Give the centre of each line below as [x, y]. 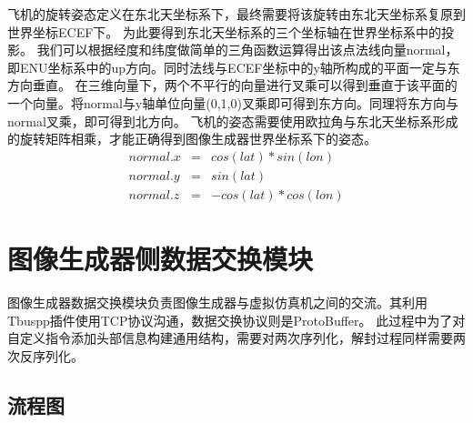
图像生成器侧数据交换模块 [161, 259]
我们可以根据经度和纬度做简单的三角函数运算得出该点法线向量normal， [247, 50]
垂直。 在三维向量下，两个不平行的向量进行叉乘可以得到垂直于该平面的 [245, 85]
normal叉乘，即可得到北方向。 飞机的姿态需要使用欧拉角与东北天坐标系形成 [233, 121]
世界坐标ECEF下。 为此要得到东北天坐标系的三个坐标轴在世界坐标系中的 [224, 31]
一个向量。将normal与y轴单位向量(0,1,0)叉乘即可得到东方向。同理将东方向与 [233, 102]
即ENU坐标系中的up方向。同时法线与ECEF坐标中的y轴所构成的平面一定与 [227, 67]
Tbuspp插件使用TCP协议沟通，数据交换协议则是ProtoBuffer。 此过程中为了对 [236, 320]
